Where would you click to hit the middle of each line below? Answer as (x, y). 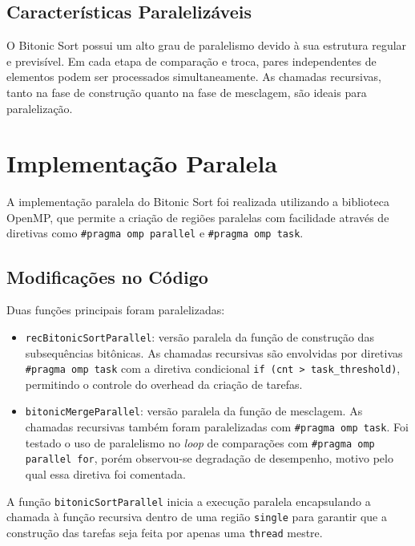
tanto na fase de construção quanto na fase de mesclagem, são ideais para (187, 92)
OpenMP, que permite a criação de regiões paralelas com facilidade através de (198, 217)
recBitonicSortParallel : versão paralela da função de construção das (199, 336)
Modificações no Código (107, 276)
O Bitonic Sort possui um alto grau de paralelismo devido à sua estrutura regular (207, 45)
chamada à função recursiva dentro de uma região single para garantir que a (197, 517)
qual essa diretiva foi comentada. (105, 474)
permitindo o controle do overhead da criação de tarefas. (164, 384)
